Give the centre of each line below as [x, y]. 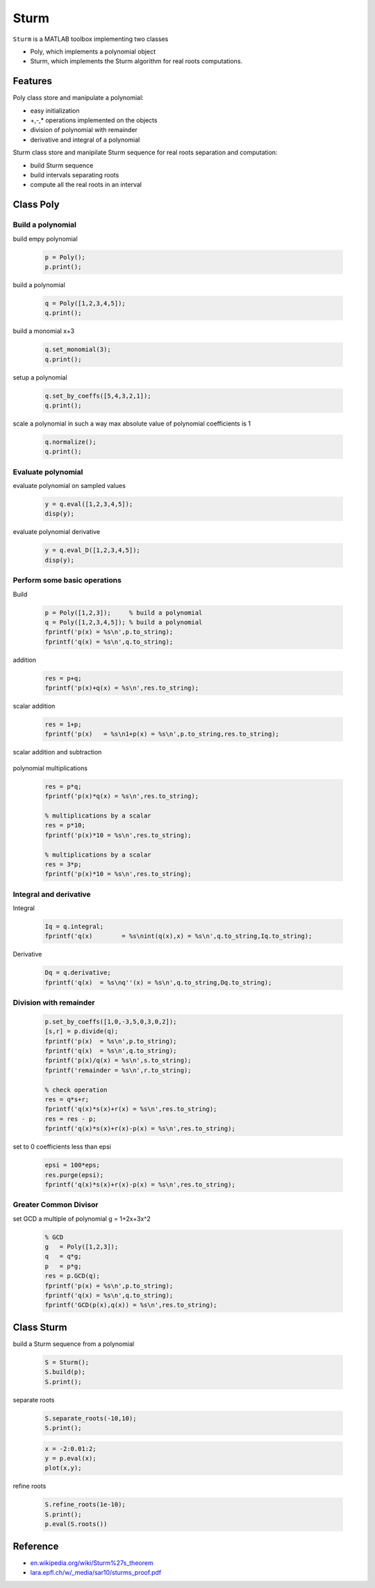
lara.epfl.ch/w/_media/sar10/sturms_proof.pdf [96, 1573]
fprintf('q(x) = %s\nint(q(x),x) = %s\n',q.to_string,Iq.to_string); [178, 936]
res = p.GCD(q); [73, 1276]
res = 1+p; [63, 724]
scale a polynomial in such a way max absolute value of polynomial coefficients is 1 [132, 423]
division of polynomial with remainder [84, 130]
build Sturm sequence [62, 165]
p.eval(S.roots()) [76, 1524]
